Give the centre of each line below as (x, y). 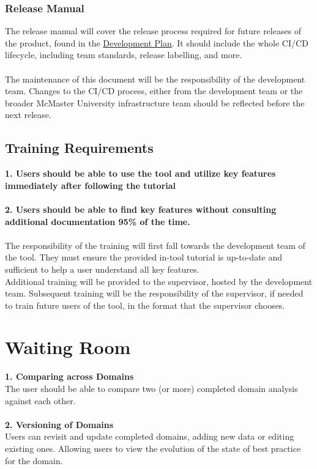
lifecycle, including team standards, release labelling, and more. (124, 55)
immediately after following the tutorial (91, 185)
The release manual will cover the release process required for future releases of (153, 31)
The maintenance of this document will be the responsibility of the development (155, 79)
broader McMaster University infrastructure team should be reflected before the (155, 102)
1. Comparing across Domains (69, 376)
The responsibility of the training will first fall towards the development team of (155, 245)
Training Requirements (79, 148)
